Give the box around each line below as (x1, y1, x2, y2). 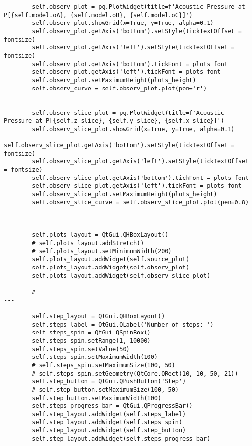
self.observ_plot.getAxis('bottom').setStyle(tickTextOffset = (32, 27, 242, 35)
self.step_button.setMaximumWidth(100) (32, 394, 162, 401)
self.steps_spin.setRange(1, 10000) (32, 337, 151, 344)
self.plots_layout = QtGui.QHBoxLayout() (32, 231, 168, 239)
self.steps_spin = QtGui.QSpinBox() (32, 329, 151, 336)
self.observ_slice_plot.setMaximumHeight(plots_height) (32, 191, 217, 198)
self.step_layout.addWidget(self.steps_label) (32, 410, 186, 418)
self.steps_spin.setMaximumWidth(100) (32, 354, 158, 361)
